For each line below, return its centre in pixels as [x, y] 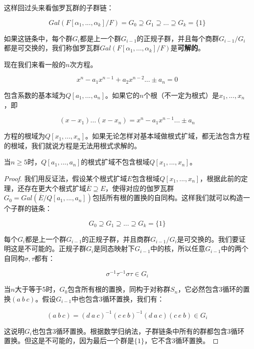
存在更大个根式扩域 [55, 188]
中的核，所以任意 [178, 248]
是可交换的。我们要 [208, 239]
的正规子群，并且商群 [116, 239]
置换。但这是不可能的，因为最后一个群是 [69, 340]
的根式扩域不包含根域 [115, 162]
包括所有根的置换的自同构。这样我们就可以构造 [168, 198]
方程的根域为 [24, 136]
